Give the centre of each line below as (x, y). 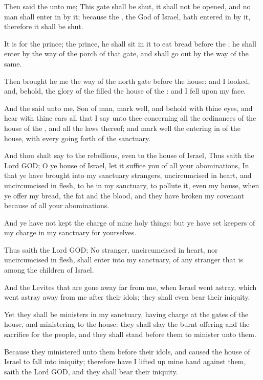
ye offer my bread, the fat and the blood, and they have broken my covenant (124, 195)
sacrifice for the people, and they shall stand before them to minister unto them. (130, 334)
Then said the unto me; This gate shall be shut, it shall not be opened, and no (127, 6)
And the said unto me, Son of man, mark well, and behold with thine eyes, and (128, 108)
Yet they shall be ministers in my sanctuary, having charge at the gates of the (126, 314)
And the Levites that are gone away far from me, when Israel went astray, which (130, 287)
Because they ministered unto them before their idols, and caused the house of (127, 351)
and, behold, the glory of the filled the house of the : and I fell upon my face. (125, 91)
